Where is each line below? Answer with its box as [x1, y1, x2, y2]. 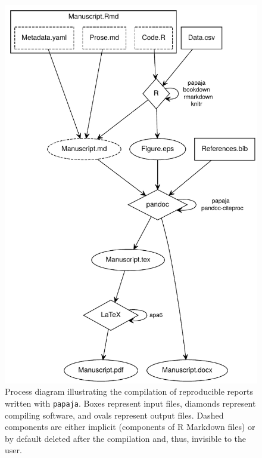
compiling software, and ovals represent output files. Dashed [5, 408, 224, 421]
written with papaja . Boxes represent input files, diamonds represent [5, 397, 256, 410]
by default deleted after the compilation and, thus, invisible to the [5, 432, 247, 444]
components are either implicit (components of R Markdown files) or [5, 420, 255, 433]
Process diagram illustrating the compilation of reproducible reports [5, 385, 253, 398]
